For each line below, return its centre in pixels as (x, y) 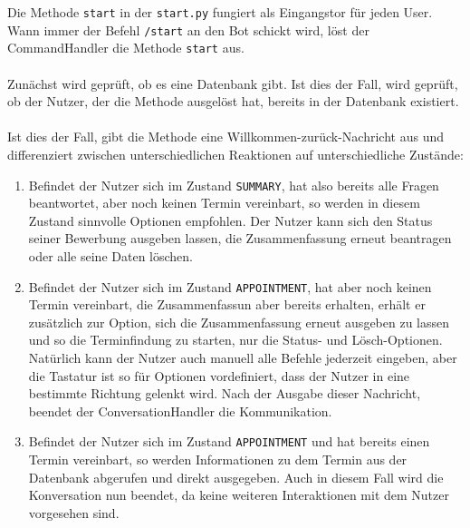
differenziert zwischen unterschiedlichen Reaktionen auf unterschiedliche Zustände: (235, 154)
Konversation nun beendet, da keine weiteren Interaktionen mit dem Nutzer (239, 495)
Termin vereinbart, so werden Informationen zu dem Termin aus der (218, 460)
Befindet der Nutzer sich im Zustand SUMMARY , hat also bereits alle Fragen (234, 185)
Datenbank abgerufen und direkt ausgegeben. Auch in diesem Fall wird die (236, 477)
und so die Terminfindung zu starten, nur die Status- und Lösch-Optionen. (235, 340)
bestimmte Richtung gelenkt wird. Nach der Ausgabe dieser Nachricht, (225, 393)
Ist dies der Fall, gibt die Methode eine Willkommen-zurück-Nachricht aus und (225, 137)
